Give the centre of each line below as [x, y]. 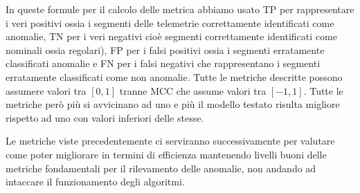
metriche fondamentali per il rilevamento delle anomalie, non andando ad [161, 168]
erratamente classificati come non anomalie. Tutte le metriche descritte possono [174, 76]
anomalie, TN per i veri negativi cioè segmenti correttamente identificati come [171, 36]
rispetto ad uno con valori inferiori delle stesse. [105, 117]
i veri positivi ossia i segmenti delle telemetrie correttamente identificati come [170, 22]
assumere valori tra [46, 90]
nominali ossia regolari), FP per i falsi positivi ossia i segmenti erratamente [165, 49]
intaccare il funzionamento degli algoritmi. [95, 182]
